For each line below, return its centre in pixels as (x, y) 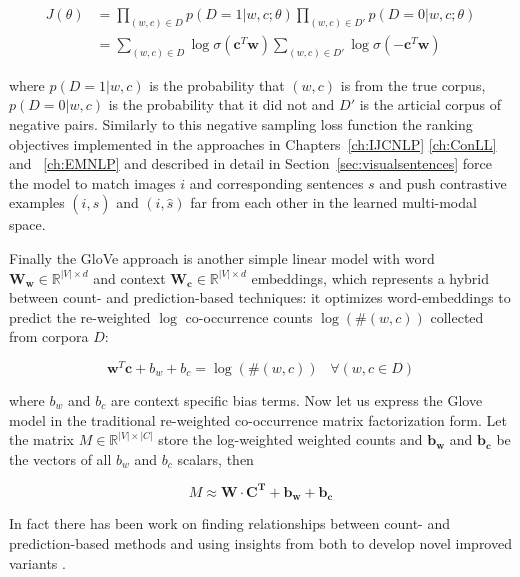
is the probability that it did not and (221, 104)
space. (27, 224)
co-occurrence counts (249, 316)
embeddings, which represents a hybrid (370, 277)
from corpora (49, 336)
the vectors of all (60, 458)
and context (129, 277)
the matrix (41, 439)
